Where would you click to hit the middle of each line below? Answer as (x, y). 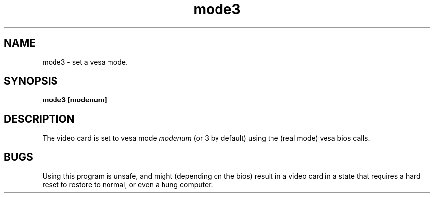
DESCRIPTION (39, 119)
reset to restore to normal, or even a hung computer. (128, 185)
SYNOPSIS (31, 81)
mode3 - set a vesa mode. (85, 62)
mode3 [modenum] (75, 100)
